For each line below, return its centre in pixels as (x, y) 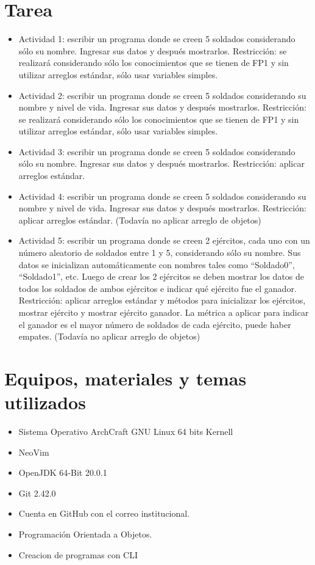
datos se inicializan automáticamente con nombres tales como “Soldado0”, (157, 264)
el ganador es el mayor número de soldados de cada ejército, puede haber (155, 324)
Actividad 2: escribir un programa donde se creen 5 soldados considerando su (162, 95)
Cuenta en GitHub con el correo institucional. (104, 513)
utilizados (45, 402)
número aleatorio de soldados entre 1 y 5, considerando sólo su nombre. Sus (160, 253)
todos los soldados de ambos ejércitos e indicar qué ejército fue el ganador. (157, 288)
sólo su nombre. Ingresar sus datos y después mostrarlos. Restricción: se (153, 50)
